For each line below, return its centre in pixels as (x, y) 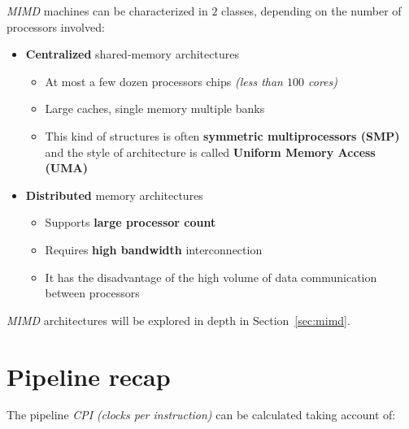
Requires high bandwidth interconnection (154, 249)
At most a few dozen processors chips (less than (164, 81)
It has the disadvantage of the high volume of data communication (211, 277)
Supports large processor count (131, 222)
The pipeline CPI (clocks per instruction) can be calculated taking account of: (201, 415)
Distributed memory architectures (114, 195)
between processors (92, 293)
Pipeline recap (89, 376)
